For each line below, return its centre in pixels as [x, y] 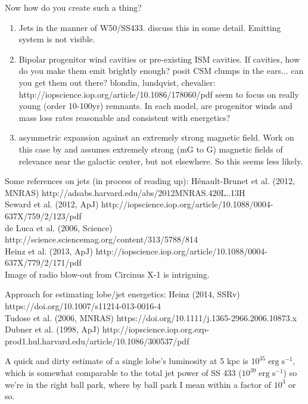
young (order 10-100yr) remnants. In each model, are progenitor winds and [155, 106]
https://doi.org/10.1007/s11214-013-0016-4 [83, 306]
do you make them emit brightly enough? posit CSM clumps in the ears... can [161, 71]
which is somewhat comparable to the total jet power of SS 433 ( [123, 373]
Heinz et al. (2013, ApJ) [49, 251]
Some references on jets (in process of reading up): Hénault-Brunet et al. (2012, [150, 181]
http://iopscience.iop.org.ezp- [156, 329]
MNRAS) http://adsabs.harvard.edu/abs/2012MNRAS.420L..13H [125, 192]
